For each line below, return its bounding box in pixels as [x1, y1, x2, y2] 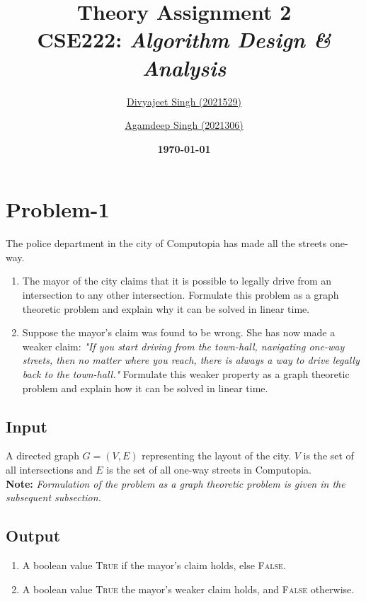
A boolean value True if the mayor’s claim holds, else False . [22, 557, 286, 572]
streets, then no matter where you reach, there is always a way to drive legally [22, 353, 360, 367]
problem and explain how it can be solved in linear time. [22, 380, 268, 395]
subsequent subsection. [6, 490, 101, 505]
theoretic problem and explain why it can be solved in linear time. [22, 301, 310, 316]
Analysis [142, 52, 227, 82]
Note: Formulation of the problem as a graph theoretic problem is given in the [6, 476, 345, 491]
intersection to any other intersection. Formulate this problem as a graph [22, 287, 339, 302]
